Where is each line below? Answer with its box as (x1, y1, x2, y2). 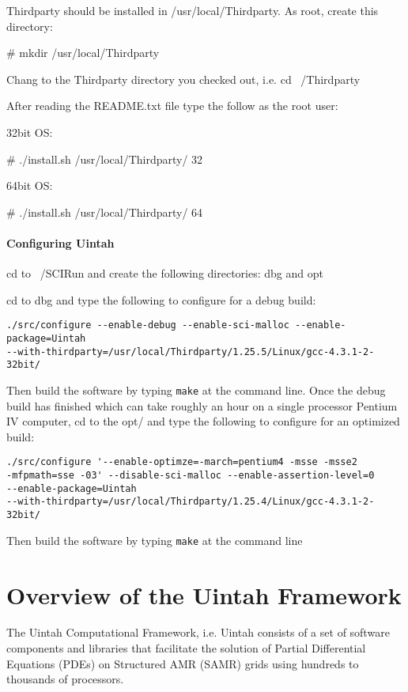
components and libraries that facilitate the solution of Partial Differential (6, 640, 366, 656)
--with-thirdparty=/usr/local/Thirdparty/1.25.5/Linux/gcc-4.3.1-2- (6, 346, 375, 357)
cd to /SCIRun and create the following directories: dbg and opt (6, 265, 323, 282)
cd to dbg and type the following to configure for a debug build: (6, 291, 316, 308)
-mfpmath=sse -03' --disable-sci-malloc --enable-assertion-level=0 (6, 470, 375, 482)
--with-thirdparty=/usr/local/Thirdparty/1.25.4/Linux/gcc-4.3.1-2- (6, 496, 375, 508)
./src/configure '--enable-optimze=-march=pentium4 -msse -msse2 (6, 456, 357, 468)
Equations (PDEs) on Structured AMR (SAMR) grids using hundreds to (6, 655, 359, 671)
